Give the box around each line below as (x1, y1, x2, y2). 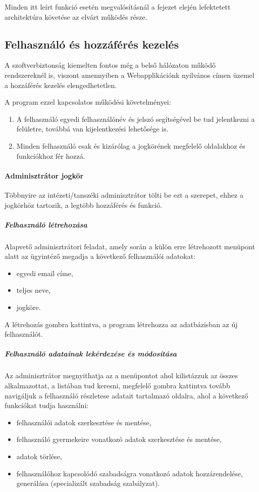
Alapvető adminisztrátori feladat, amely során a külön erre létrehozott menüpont (5, 241, 255, 251)
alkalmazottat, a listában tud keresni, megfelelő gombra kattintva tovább (5, 380, 230, 390)
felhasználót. (5, 329, 43, 339)
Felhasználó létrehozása (5, 219, 87, 230)
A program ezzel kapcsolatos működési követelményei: (5, 97, 171, 107)
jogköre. (16, 302, 41, 312)
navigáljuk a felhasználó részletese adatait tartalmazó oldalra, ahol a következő (5, 390, 248, 400)
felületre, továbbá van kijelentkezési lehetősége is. (16, 123, 169, 134)
